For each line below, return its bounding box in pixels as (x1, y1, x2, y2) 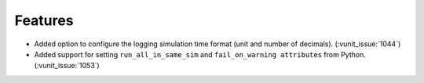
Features (14, 12, 74, 29)
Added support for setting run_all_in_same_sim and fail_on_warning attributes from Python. (34, 49, 367, 59)
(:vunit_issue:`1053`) (34, 61, 100, 70)
